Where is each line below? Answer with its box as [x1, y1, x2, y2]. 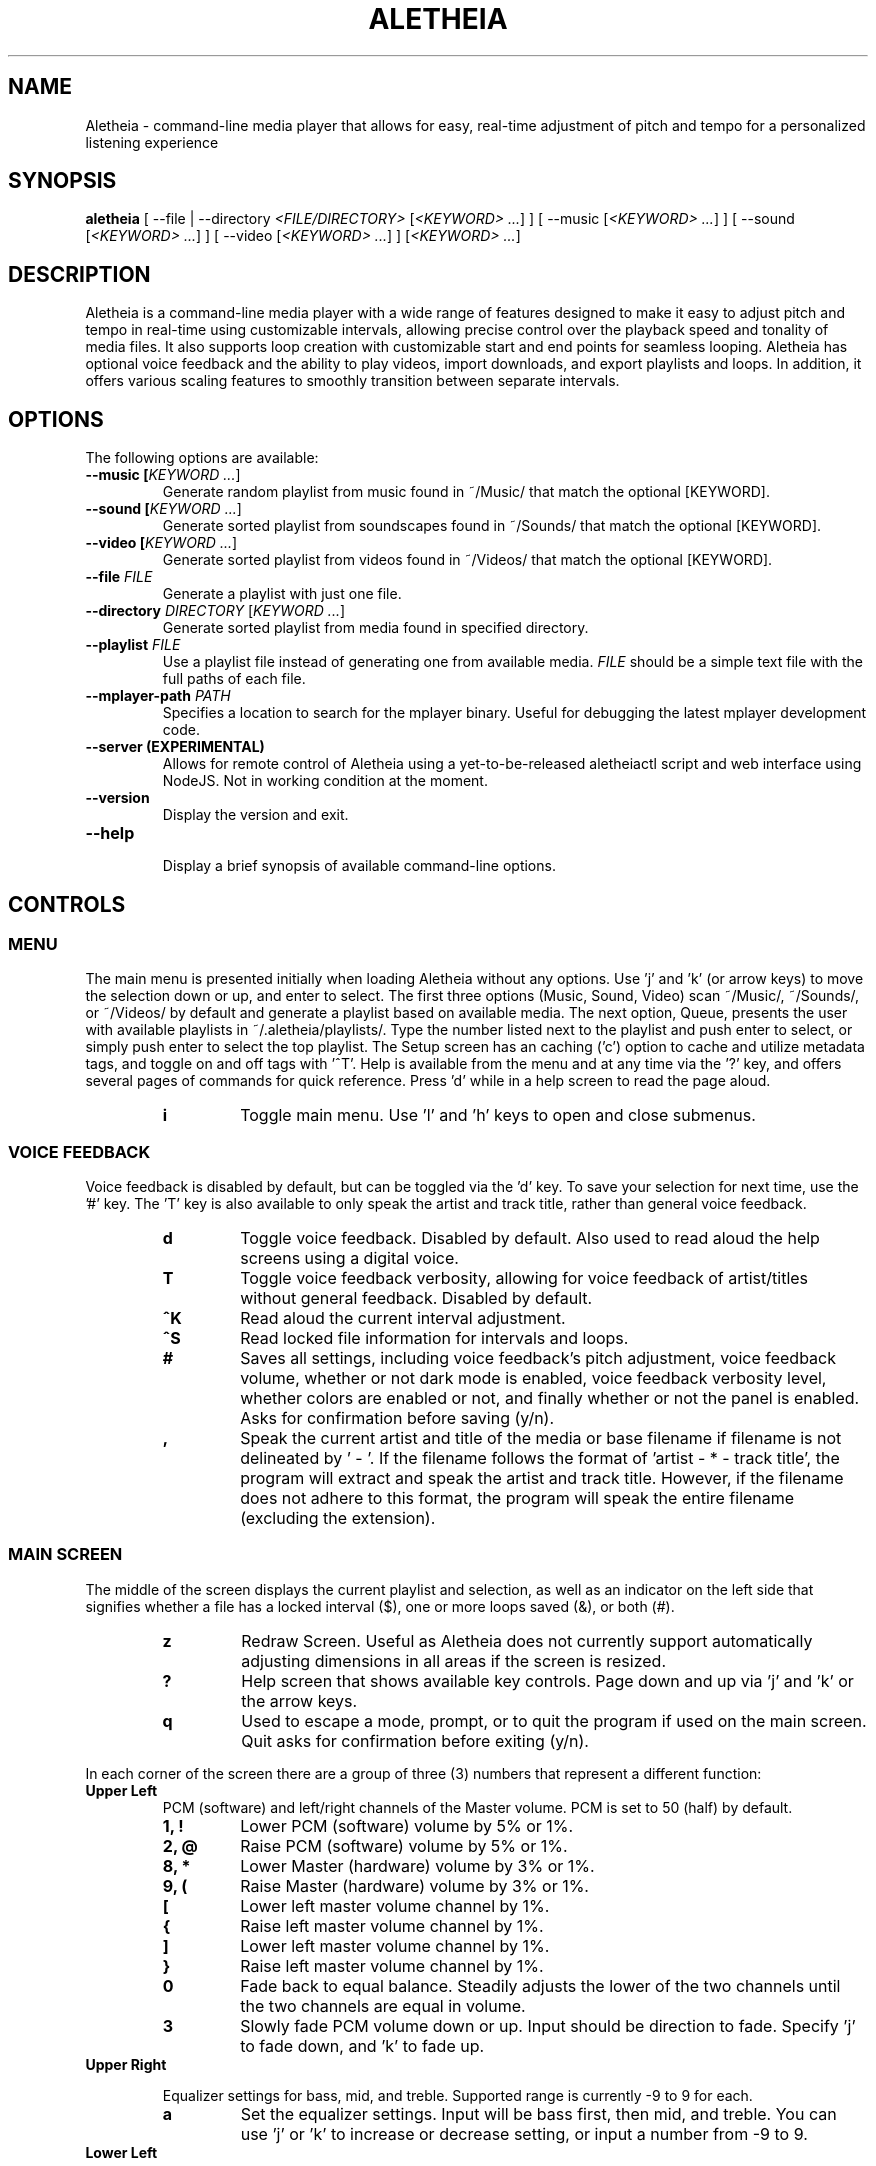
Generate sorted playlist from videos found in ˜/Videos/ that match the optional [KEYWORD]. [162, 551, 773, 569]
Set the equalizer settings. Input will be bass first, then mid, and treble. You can [240, 2103, 837, 2124]
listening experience [85, 133, 219, 151]
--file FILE [85, 568, 153, 586]
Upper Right [85, 2055, 167, 2073]
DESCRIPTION [8, 261, 151, 287]
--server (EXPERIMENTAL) [85, 738, 265, 756]
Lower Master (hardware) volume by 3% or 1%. [240, 1855, 595, 1876]
